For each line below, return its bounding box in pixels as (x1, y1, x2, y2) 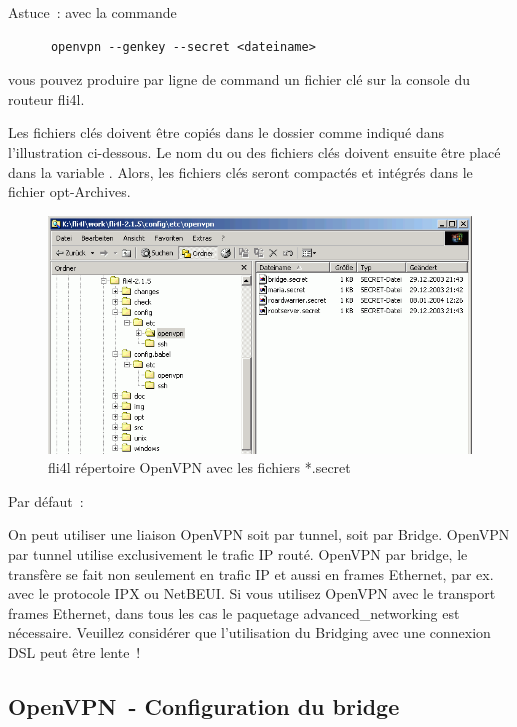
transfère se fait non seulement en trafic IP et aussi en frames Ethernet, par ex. (8, 563, 494, 584)
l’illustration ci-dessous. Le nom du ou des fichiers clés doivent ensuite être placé (8, 141, 501, 162)
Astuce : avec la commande (8, 2, 177, 22)
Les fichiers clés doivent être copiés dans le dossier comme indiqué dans (8, 122, 445, 143)
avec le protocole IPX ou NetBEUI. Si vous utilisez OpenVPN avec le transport (8, 583, 496, 604)
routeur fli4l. (8, 88, 85, 109)
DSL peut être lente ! (8, 641, 141, 662)
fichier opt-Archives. (8, 181, 131, 202)
